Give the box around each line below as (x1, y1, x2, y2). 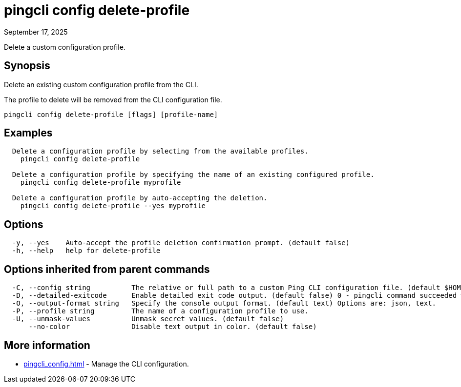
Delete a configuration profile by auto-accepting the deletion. (12, 194, 268, 202)
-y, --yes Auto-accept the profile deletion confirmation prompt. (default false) (12, 239, 350, 247)
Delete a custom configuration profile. (4, 42, 126, 51)
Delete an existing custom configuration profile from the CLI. (4, 80, 198, 89)
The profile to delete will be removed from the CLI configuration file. (4, 95, 222, 104)
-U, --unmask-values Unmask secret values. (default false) (12, 315, 284, 323)
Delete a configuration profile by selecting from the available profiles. (12, 147, 309, 155)
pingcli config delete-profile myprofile (20, 178, 181, 187)
